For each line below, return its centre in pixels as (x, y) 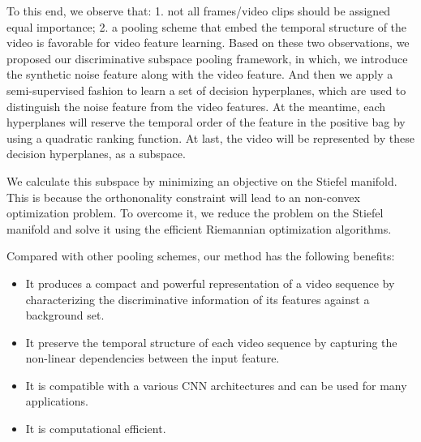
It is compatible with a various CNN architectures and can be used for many (216, 385)
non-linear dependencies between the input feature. (153, 358)
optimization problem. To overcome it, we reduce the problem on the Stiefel (195, 213)
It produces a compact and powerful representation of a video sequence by (210, 283)
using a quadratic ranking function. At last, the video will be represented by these (210, 137)
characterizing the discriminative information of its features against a (198, 299)
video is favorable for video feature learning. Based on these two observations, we (208, 43)
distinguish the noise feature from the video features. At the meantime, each (196, 106)
